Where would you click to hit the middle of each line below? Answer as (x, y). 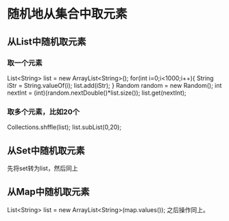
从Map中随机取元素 (48, 192)
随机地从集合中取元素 (68, 14)
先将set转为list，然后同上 (43, 168)
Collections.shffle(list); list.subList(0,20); (64, 127)
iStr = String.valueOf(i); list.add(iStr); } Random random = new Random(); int (114, 85)
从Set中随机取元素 (46, 151)
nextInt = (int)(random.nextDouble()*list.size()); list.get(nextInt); (97, 93)
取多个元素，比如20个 (44, 112)
